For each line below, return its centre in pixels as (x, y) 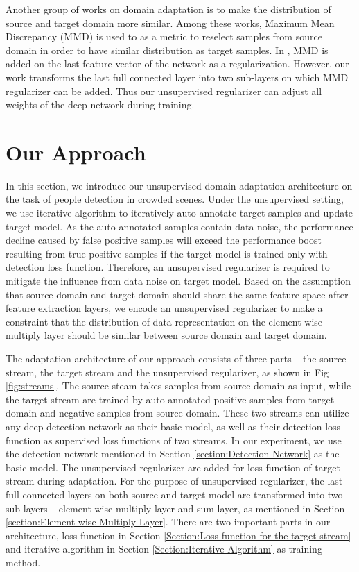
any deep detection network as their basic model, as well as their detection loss (173, 426)
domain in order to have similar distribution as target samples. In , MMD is (167, 50)
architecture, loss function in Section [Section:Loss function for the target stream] (178, 535)
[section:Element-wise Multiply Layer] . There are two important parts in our (168, 522)
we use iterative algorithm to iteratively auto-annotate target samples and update (179, 213)
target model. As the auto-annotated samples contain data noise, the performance (179, 226)
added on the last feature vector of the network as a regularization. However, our (177, 64)
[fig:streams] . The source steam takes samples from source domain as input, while (178, 386)
